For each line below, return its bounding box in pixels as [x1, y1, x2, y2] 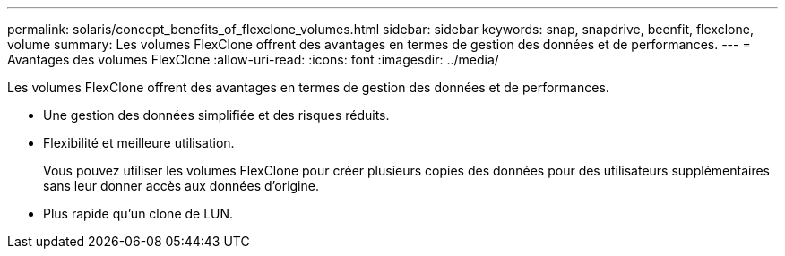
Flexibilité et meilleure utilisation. [43, 135, 235, 150]
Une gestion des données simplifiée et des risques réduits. [43, 107, 390, 123]
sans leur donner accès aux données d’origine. [43, 178, 319, 193]
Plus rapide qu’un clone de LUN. [43, 206, 234, 221]
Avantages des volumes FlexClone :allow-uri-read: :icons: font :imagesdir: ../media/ [7, 52, 499, 67]
